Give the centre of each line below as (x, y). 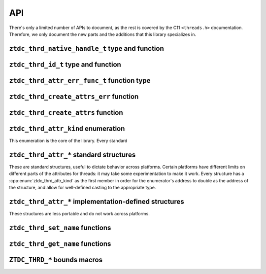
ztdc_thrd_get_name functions (60, 244)
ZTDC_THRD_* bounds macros (56, 259)
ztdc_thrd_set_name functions (60, 227)
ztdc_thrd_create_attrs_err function (74, 96)
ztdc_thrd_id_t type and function (65, 64)
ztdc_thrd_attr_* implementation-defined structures (97, 201)
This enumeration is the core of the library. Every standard (68, 140)
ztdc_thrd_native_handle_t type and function (87, 49)
